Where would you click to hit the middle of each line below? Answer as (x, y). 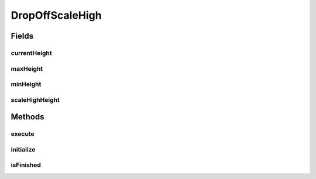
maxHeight (27, 68)
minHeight (26, 84)
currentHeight (31, 53)
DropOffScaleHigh (56, 15)
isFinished (26, 165)
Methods (28, 117)
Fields (22, 36)
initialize (23, 149)
